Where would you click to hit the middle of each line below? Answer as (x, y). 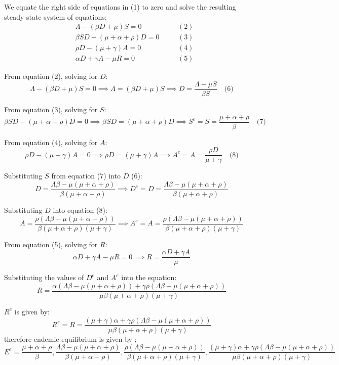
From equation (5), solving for (51, 244)
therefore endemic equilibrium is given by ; (70, 338)
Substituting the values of (44, 277)
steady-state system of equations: (55, 16)
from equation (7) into (86, 176)
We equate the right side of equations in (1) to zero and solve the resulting (120, 7)
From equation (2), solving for (51, 76)
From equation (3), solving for (51, 109)
